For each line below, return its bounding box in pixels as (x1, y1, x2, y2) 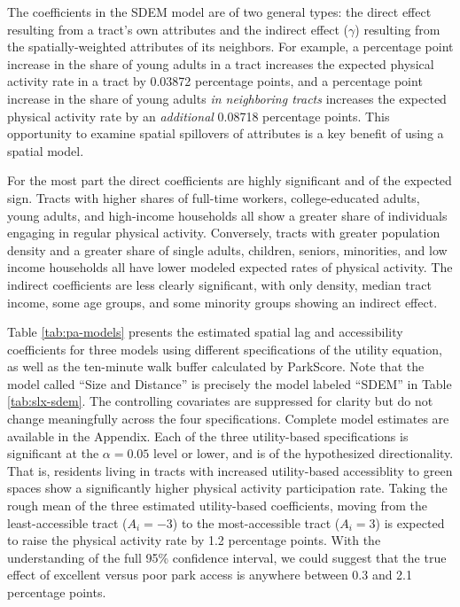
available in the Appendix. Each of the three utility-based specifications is (7, 426, 409, 445)
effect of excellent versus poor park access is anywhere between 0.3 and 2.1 (7, 565, 413, 584)
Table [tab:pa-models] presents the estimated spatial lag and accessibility (7, 323, 403, 341)
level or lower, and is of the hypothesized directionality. (153, 444, 454, 463)
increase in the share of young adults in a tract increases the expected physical (7, 54, 434, 73)
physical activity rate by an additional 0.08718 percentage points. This (7, 106, 390, 125)
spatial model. (7, 141, 84, 160)
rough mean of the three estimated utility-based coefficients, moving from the (7, 496, 427, 515)
